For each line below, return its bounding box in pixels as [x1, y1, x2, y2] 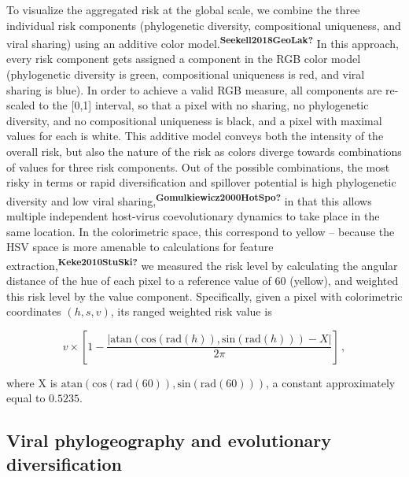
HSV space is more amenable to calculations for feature [6, 238, 274, 255]
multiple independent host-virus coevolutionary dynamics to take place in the [6, 208, 380, 224]
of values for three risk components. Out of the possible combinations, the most [6, 158, 390, 175]
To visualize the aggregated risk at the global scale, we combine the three [6, 2, 360, 17]
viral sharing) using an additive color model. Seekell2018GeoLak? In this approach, [6, 33, 399, 51]
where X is [6, 374, 58, 390]
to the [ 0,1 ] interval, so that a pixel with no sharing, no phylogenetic [39, 97, 369, 113]
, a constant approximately [266, 374, 396, 390]
